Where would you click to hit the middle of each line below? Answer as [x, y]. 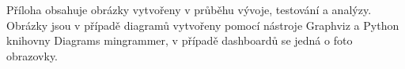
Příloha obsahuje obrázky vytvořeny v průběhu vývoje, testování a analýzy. [189, 9]
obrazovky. [32, 55]
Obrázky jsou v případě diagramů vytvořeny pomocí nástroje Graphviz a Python [203, 25]
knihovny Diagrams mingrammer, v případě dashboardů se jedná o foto [180, 40]
